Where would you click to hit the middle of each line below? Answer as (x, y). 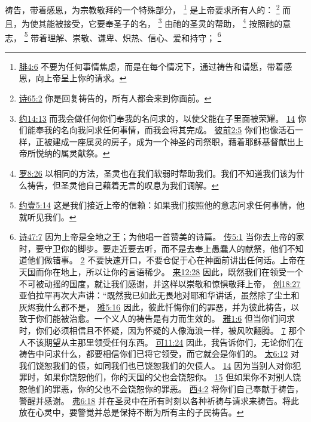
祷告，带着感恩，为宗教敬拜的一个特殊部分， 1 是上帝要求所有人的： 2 (142, 9)
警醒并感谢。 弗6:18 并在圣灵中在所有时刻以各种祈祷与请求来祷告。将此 (159, 400)
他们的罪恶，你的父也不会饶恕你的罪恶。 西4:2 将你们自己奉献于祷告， (165, 389)
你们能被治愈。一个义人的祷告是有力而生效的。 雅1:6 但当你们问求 (165, 318)
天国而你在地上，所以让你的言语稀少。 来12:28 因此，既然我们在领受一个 (161, 272)
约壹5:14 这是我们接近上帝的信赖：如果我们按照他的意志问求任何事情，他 (162, 205)
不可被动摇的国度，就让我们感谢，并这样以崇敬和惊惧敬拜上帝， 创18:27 (160, 283)
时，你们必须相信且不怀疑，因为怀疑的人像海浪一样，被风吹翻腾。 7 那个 (162, 330)
